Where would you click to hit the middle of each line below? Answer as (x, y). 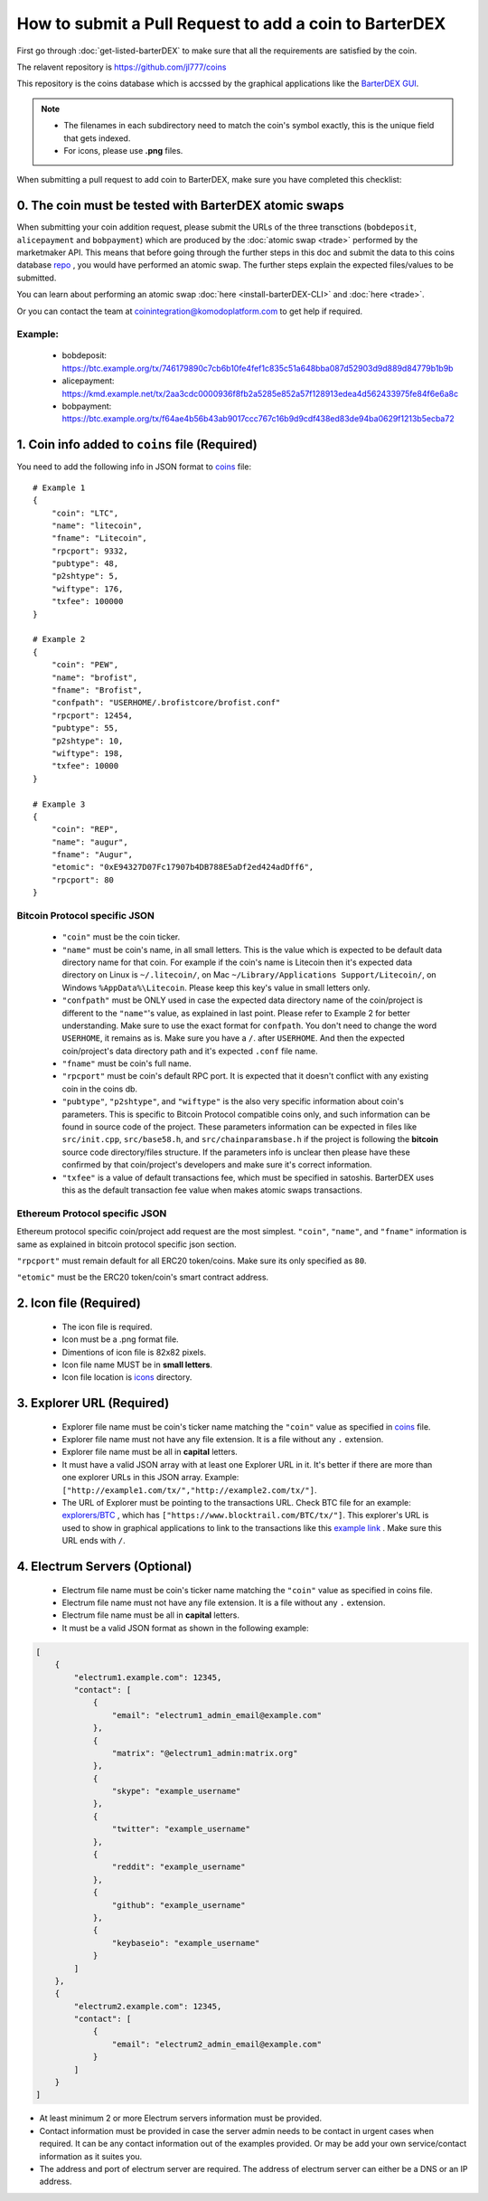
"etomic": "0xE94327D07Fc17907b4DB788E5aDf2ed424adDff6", (183, 867)
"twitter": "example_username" (181, 1829)
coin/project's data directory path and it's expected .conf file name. (190, 1051)
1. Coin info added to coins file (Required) (137, 444)
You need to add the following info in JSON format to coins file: (134, 467)
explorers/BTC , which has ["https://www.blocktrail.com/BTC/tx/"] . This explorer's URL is (245, 1516)
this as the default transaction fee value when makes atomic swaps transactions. (212, 1190)
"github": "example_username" (178, 1905)
